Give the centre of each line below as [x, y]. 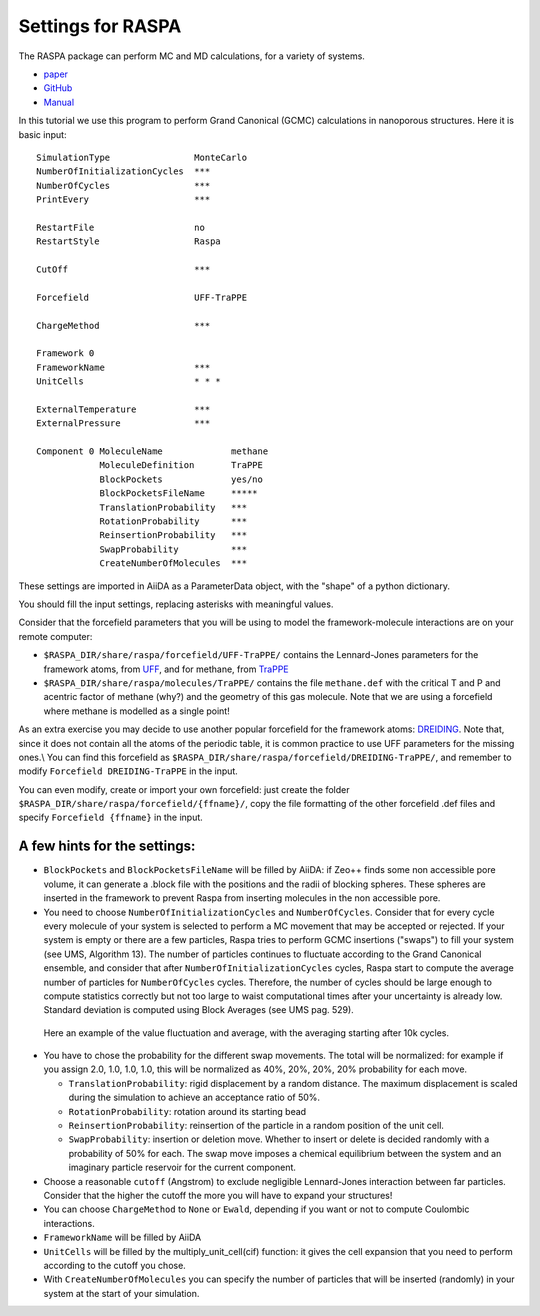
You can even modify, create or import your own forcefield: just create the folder [184, 789]
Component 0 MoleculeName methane [152, 451]
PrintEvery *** [123, 199]
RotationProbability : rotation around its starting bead [187, 1111]
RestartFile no [120, 227]
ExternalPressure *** [123, 423]
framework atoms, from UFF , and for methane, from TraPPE [166, 669]
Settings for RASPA [100, 26]
